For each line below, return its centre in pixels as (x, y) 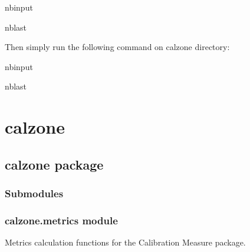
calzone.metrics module (61, 220)
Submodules (34, 193)
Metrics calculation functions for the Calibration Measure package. (125, 242)
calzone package (54, 164)
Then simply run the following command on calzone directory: (117, 47)
